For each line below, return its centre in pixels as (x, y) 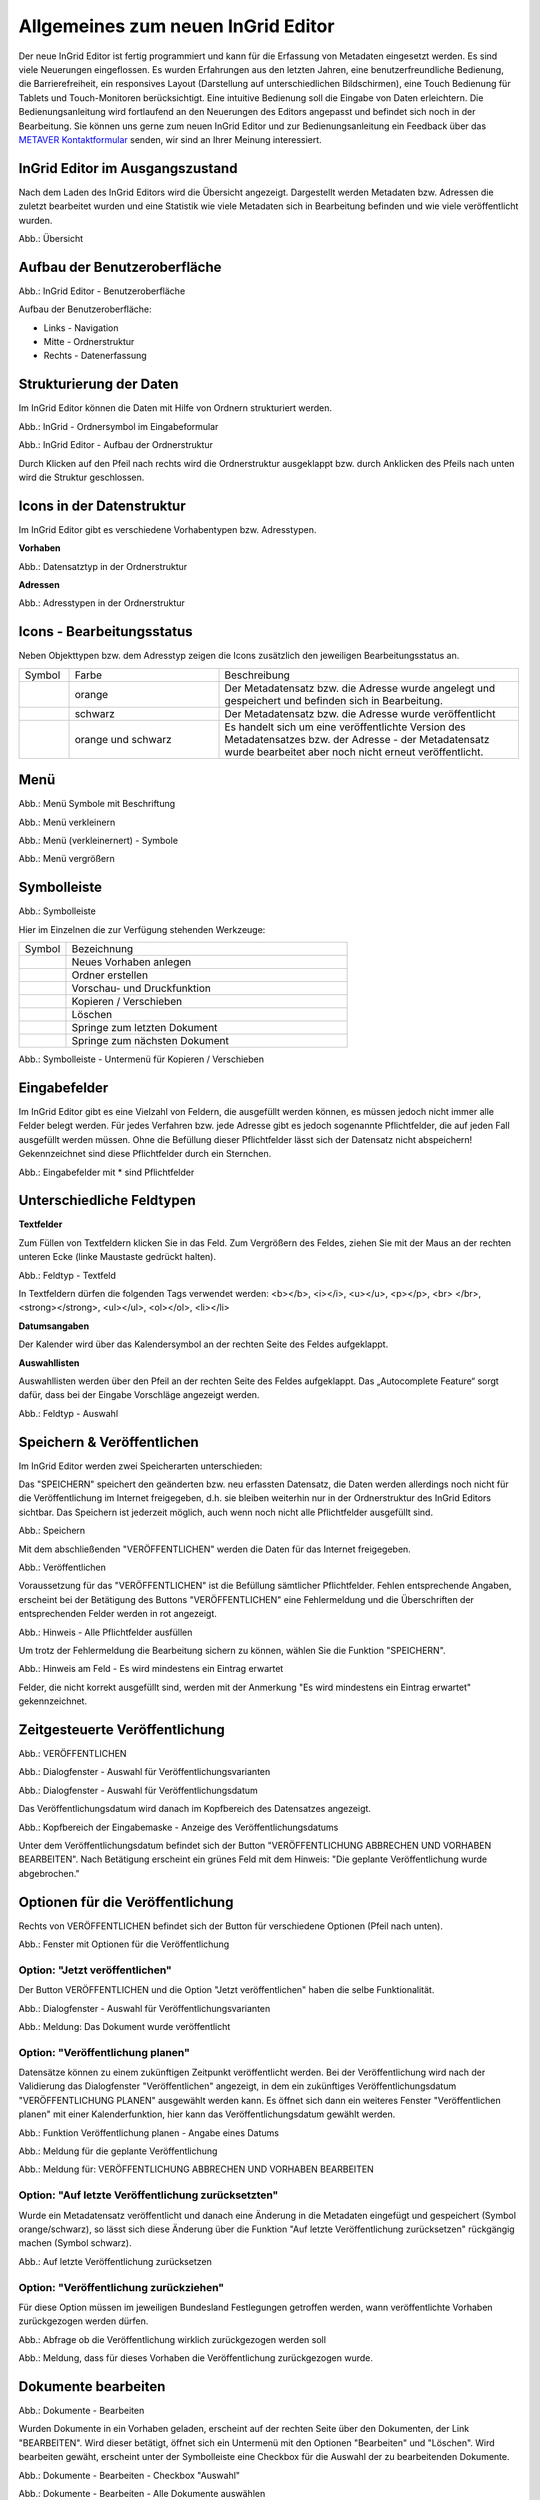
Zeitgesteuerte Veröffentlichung (121, 1729)
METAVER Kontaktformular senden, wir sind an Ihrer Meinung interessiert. (170, 139)
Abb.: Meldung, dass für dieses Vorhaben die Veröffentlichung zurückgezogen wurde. (196, 2358)
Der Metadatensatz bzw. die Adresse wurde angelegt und (359, 688)
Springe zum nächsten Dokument (150, 1041)
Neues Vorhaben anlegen (131, 962)
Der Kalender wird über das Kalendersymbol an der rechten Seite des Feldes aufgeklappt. (203, 1344)
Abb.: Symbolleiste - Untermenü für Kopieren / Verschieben (141, 1059)
